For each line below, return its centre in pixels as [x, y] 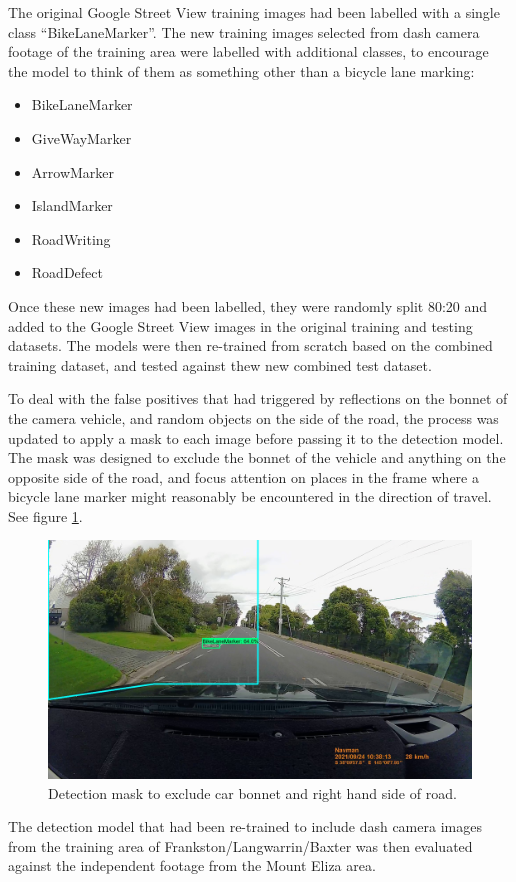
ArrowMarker [73, 171]
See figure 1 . [45, 515]
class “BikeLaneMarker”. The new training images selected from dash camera [244, 31]
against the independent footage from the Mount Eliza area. [192, 865]
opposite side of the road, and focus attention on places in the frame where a [243, 476]
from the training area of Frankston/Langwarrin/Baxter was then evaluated [240, 845]
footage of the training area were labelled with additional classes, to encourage [248, 51]
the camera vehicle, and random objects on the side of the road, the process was [253, 417]
